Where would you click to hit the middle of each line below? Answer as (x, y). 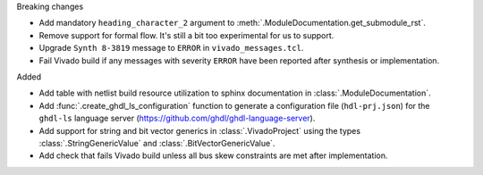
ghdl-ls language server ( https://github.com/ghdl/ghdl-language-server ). (177, 118)
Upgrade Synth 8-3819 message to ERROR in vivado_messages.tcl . (171, 48)
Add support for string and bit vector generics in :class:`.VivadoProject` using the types (200, 130)
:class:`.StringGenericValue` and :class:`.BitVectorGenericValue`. (157, 143)
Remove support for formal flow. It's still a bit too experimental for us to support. (186, 35)
